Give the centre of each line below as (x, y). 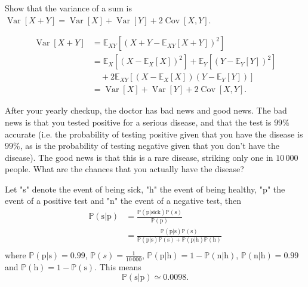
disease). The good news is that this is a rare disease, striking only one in (139, 157)
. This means (118, 267)
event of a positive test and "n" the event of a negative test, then (123, 201)
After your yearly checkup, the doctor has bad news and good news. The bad (146, 110)
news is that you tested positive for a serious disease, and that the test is (138, 122)
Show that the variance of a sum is (68, 8)
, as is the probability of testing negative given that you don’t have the (150, 146)
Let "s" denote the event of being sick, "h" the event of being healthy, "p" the (145, 189)
